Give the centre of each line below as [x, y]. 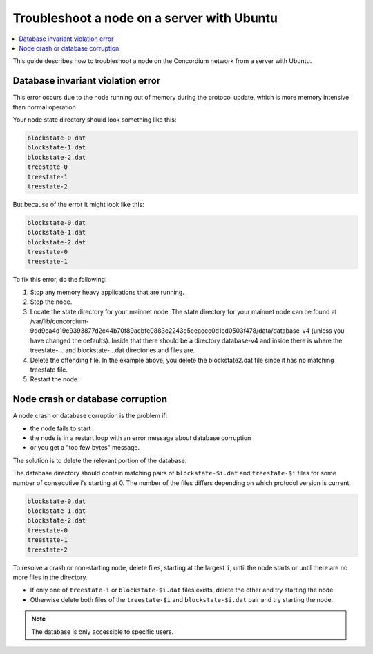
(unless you [328, 331]
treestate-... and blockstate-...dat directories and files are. [113, 350]
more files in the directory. [50, 577]
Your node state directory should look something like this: [95, 120]
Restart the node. [55, 379]
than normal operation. [45, 107]
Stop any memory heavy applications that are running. [107, 292]
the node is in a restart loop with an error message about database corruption [141, 438]
